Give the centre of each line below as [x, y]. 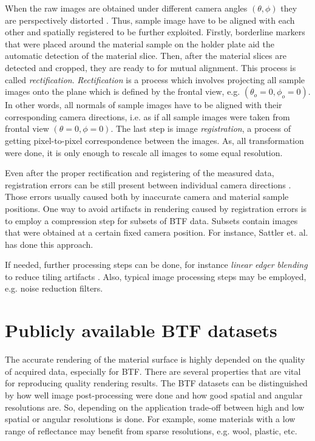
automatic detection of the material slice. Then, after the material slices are [146, 56]
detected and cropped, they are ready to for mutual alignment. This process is [151, 67]
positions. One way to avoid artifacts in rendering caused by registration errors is [156, 208]
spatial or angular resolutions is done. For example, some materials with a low [150, 419]
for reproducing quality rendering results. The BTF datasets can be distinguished [156, 383]
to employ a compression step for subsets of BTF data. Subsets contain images [151, 220]
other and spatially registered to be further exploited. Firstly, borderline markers [155, 32]
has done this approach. [49, 244]
